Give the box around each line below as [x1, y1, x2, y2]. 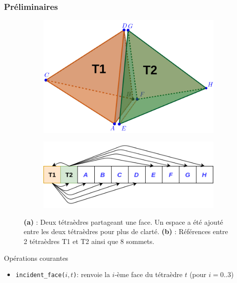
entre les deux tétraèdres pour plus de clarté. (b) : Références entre [24, 226, 228, 237]
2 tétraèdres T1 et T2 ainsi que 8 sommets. [24, 236, 155, 246]
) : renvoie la [73, 269, 110, 280]
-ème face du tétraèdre [115, 269, 183, 280]
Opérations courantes [4, 252, 69, 263]
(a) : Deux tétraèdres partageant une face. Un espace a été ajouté [24, 216, 223, 227]
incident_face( [15, 272, 66, 279]
